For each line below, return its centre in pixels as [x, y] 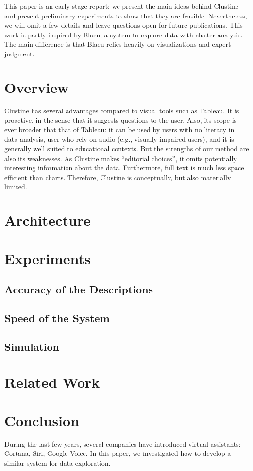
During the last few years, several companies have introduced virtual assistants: [123, 444]
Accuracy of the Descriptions [79, 289]
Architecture [48, 220]
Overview [37, 87]
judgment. [19, 53]
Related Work [52, 382]
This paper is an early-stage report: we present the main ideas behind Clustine [122, 6]
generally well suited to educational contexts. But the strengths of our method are [127, 149]
